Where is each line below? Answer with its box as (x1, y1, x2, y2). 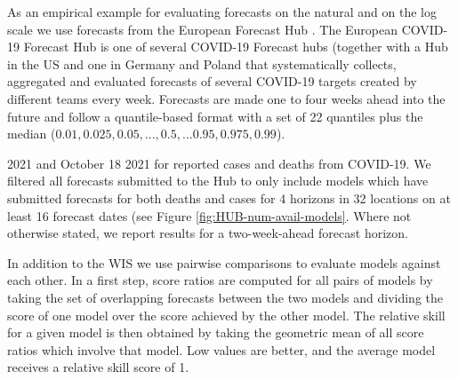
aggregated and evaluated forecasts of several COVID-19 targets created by (7, 72, 417, 91)
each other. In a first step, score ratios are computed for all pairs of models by (7, 271, 433, 289)
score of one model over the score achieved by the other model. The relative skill (7, 305, 446, 324)
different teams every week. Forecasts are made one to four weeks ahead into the (7, 89, 446, 107)
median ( (7, 124, 56, 143)
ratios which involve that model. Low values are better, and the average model (7, 340, 436, 359)
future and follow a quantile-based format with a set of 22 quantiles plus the (7, 107, 423, 125)
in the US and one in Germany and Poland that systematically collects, (7, 54, 397, 73)
